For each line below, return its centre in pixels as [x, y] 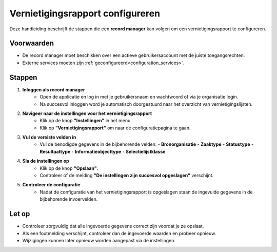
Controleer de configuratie [51, 185]
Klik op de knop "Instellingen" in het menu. [86, 121]
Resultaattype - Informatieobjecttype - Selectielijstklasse [103, 151]
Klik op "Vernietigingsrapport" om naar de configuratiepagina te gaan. [115, 128]
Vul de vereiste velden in [49, 137]
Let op [20, 214]
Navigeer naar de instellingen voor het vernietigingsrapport [87, 113]
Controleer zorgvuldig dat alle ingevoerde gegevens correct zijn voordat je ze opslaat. [113, 226]
